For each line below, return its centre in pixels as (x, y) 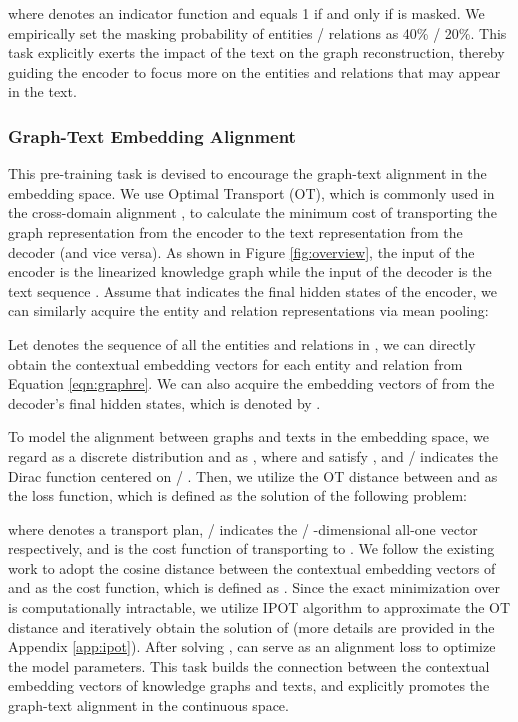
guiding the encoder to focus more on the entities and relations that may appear (254, 71)
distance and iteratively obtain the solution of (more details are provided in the (251, 626)
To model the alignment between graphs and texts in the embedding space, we (248, 436)
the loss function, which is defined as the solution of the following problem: (237, 495)
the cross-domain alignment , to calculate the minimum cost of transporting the (252, 212)
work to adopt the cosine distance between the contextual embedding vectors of (252, 567)
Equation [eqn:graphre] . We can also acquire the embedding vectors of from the (251, 383)
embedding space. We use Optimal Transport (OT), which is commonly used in (251, 192)
